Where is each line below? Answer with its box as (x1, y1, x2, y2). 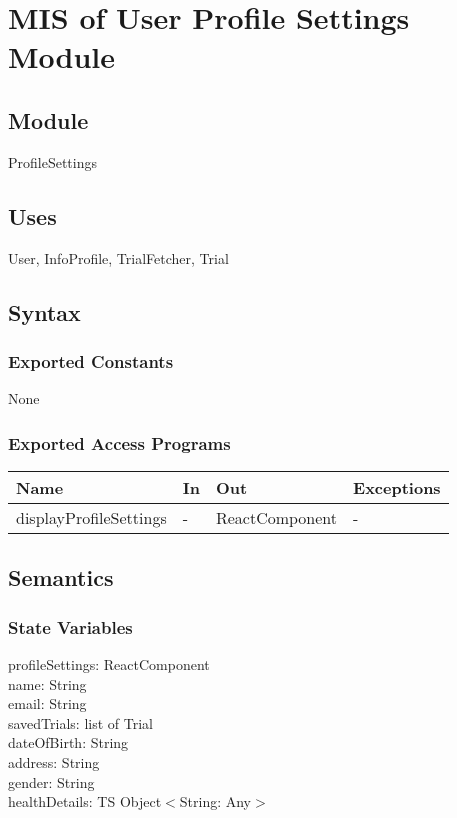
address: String (8, 751, 100, 772)
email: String (8, 693, 87, 714)
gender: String (8, 771, 95, 792)
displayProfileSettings (16, 505, 167, 529)
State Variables (8, 614, 133, 639)
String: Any (179, 791, 252, 812)
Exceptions (353, 475, 441, 499)
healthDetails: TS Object (8, 791, 162, 812)
